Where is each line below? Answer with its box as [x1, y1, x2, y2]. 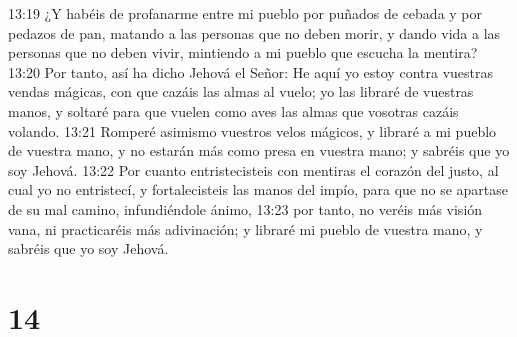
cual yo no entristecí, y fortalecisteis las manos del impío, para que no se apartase [8, 179, 508, 200]
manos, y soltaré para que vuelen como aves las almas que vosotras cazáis [8, 100, 459, 121]
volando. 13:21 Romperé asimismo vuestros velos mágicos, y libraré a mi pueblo [8, 120, 497, 141]
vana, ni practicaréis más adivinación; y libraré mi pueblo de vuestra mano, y [8, 218, 483, 239]
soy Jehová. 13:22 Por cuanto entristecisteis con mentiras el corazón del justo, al [8, 159, 499, 180]
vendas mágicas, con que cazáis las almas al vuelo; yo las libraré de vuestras [8, 81, 474, 102]
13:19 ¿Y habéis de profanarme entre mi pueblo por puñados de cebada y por [8, 3, 483, 23]
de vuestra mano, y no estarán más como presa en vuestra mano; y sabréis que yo [8, 140, 510, 161]
